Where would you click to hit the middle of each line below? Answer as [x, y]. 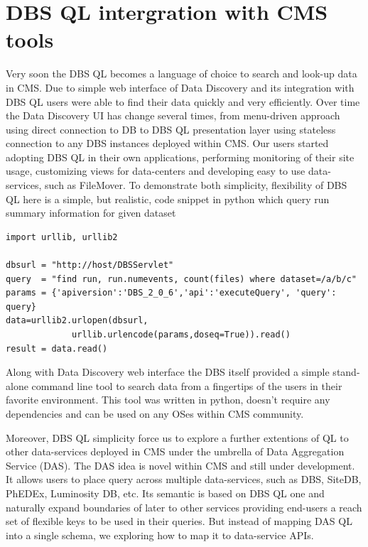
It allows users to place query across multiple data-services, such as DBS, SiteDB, [184, 479]
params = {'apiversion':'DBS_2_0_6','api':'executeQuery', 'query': [171, 293]
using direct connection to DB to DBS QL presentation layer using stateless [171, 129]
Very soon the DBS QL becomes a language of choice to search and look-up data [182, 74]
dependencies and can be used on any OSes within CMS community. [155, 413]
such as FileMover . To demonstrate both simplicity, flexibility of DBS [196, 185]
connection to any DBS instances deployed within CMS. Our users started [167, 143]
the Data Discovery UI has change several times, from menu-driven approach [173, 115]
